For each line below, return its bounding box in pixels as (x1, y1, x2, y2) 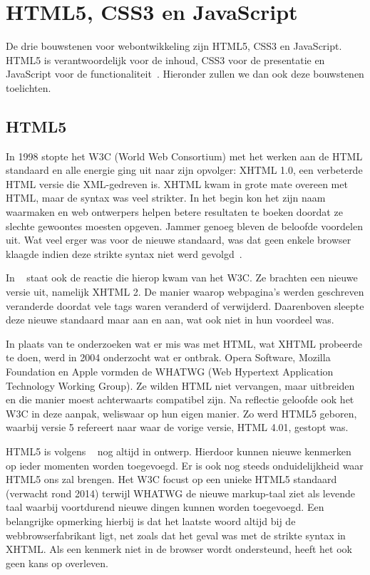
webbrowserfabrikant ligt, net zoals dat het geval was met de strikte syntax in (6, 527, 346, 542)
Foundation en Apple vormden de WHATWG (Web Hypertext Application (6, 364, 334, 379)
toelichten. (6, 80, 51, 95)
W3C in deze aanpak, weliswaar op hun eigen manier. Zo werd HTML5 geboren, (6, 405, 357, 420)
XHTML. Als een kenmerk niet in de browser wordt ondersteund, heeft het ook (6, 542, 352, 556)
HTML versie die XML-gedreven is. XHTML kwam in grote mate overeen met (6, 176, 348, 191)
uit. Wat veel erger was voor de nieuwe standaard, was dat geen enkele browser (6, 232, 351, 247)
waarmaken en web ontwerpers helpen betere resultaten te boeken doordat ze (6, 204, 343, 219)
